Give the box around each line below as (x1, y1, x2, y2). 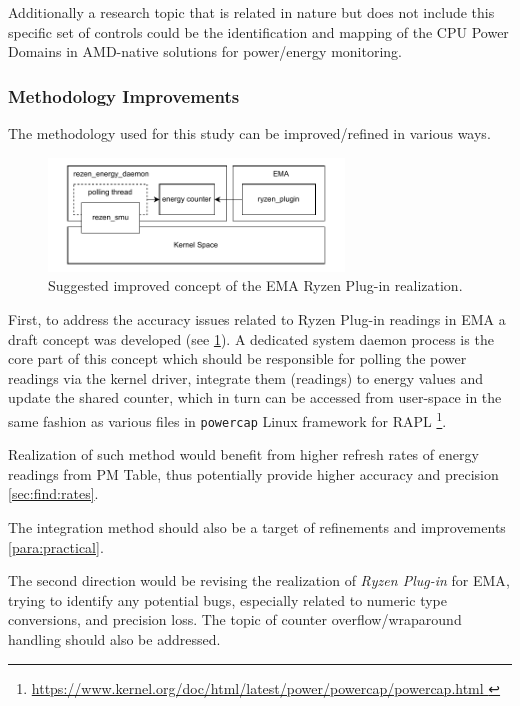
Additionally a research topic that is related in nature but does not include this (8, 2, 495, 22)
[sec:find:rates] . (8, 483, 99, 504)
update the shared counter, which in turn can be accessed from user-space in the (8, 387, 502, 408)
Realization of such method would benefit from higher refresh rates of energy (8, 444, 479, 465)
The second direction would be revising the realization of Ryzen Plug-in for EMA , (8, 570, 510, 591)
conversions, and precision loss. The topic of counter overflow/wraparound (8, 609, 462, 630)
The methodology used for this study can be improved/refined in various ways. (8, 123, 491, 143)
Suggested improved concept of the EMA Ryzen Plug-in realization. (48, 275, 463, 296)
